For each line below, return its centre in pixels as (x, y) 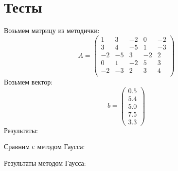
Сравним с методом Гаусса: (44, 146)
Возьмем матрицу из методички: (52, 30)
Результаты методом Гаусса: (45, 162)
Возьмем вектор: (28, 81)
